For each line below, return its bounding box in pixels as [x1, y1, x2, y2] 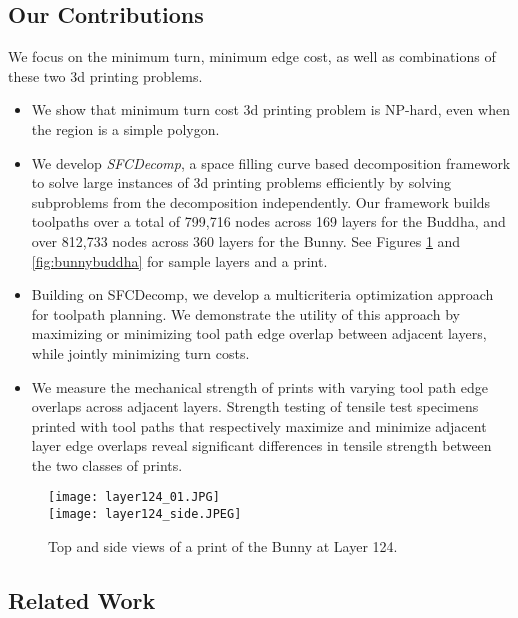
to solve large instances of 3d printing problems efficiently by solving [31, 172, 452, 193]
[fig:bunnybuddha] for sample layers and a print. [31, 250, 328, 271]
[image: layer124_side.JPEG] [48, 507, 242, 522]
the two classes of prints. [31, 454, 183, 475]
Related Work [8, 584, 156, 615]
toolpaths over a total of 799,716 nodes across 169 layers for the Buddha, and [31, 211, 506, 232]
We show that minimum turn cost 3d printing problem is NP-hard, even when [31, 99, 510, 120]
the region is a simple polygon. [31, 118, 220, 139]
